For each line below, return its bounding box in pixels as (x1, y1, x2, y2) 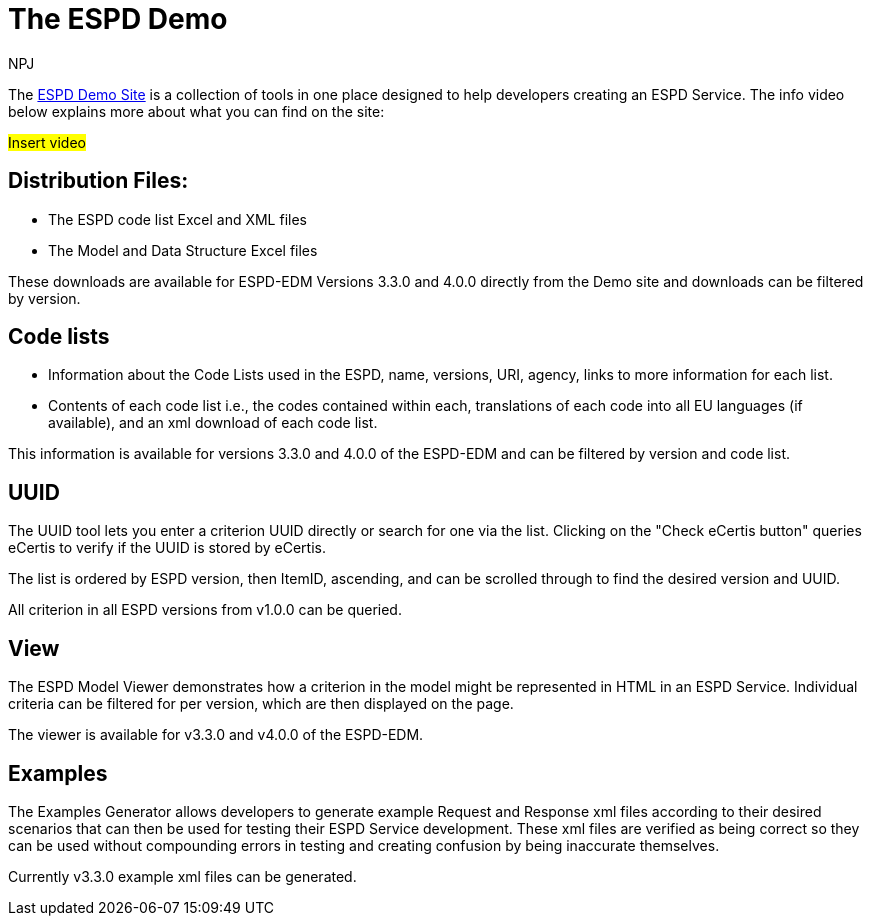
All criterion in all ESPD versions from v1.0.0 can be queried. (8, 601, 402, 619)
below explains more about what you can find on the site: (8, 102, 385, 120)
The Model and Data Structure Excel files (48, 241, 318, 259)
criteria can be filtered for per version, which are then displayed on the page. (8, 695, 514, 713)
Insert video (8, 133, 86, 151)
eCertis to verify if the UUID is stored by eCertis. (8, 539, 326, 557)
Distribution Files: (8, 168, 189, 194)
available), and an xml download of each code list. (48, 414, 378, 432)
